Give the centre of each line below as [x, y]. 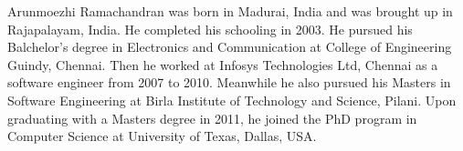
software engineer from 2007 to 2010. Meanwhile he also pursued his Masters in [229, 82]
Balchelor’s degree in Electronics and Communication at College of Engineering [230, 47]
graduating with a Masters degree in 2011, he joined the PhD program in [212, 118]
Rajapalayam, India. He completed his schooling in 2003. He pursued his [210, 29]
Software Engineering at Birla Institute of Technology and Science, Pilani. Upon [232, 100]
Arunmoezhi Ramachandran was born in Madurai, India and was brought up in [230, 11]
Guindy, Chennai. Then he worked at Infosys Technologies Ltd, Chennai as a [223, 64]
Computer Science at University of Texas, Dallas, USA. [162, 136]
